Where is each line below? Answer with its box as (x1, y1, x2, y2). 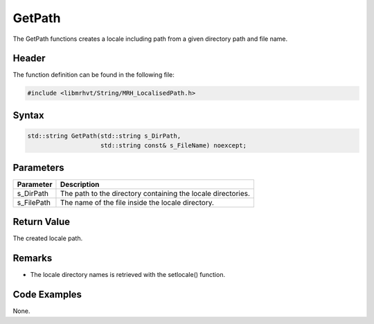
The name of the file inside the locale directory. (60, 197, 215, 207)
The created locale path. (12, 234, 83, 242)
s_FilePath (17, 197, 51, 207)
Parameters (12, 161, 64, 173)
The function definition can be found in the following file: (12, 71, 175, 79)
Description (60, 179, 100, 189)
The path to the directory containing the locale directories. (60, 188, 251, 198)
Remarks (12, 253, 53, 264)
